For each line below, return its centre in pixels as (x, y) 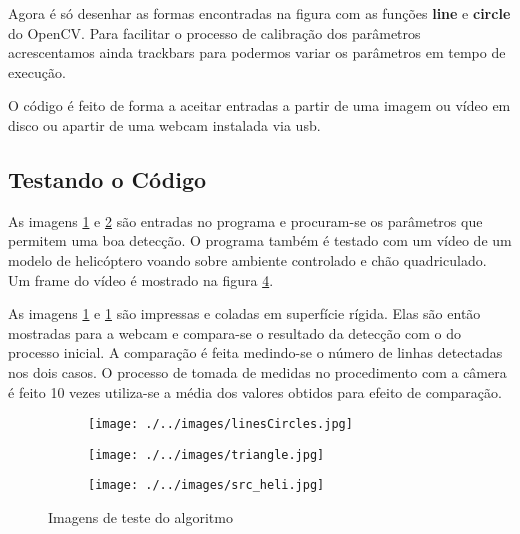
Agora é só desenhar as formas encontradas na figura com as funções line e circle (259, 13)
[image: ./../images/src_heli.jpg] (206, 485)
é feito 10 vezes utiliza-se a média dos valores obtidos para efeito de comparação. (255, 391)
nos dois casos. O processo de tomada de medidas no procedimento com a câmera (257, 371)
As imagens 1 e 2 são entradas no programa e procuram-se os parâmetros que (245, 220)
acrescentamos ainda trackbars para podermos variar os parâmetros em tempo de (257, 52)
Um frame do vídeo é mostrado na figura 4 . (141, 279)
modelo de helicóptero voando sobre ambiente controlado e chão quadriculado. (247, 259)
